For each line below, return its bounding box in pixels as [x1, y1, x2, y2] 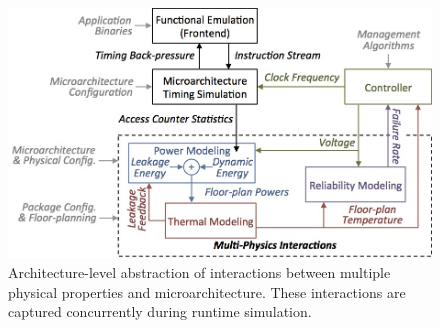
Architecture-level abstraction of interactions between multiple [8, 261, 391, 282]
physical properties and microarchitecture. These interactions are [8, 281, 406, 302]
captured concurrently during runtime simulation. [8, 301, 312, 322]
